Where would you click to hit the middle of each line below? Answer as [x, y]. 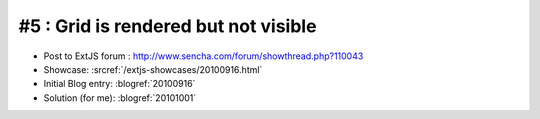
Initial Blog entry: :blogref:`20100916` [119, 84]
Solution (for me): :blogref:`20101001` [120, 97]
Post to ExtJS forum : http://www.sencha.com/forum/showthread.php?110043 [203, 56]
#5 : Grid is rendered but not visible [167, 26]
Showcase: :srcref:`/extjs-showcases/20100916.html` [153, 69]
